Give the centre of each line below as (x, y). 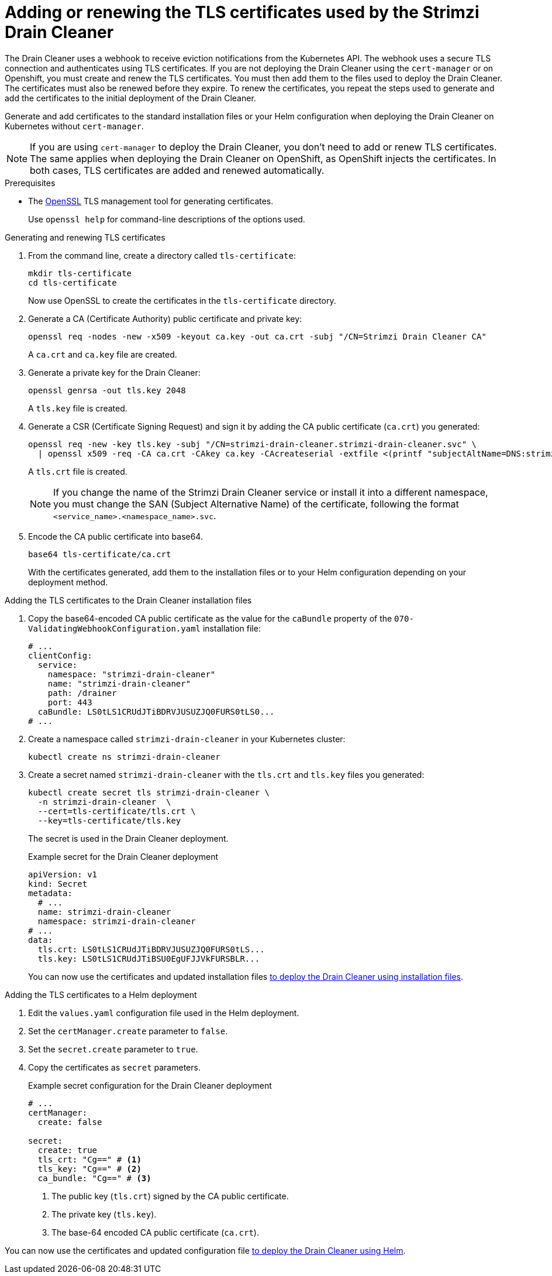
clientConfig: (60, 655)
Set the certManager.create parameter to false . (128, 1031)
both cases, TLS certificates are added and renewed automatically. (177, 170)
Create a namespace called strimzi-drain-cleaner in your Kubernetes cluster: (187, 739)
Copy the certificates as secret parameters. (114, 1067)
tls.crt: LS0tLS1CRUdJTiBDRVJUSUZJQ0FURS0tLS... (151, 949)
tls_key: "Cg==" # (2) (89, 1169)
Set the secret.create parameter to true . (113, 1049)
